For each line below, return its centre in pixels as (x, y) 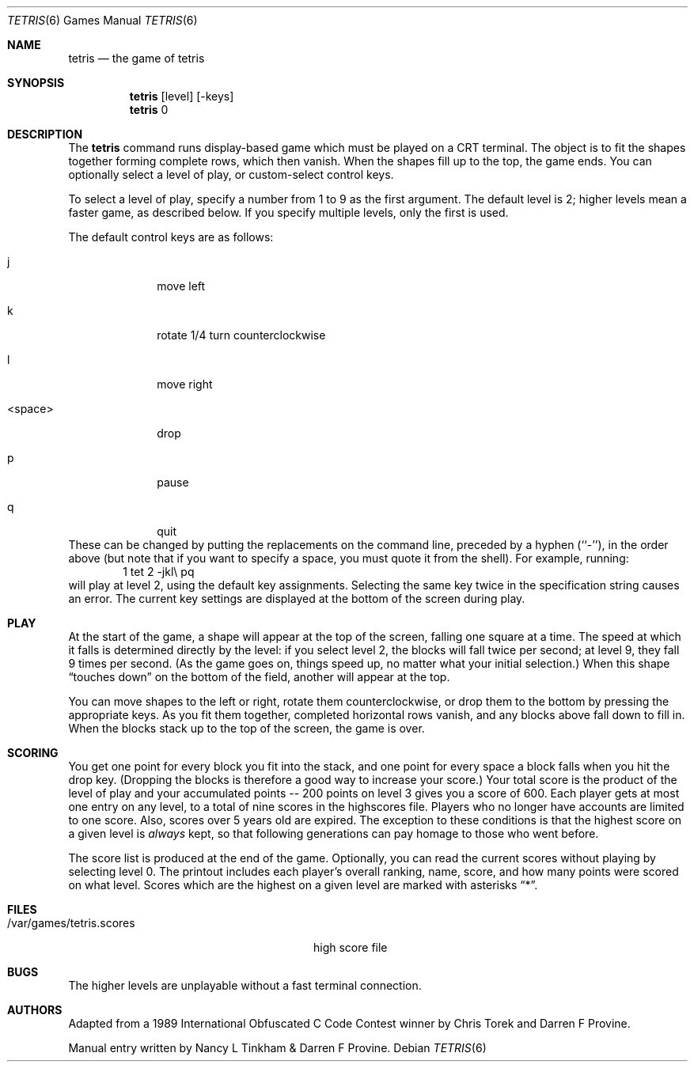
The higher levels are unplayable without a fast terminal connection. (245, 985)
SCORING (33, 753)
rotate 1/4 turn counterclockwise (241, 335)
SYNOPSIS (36, 83)
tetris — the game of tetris (137, 58)
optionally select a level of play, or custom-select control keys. (231, 174)
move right (185, 384)
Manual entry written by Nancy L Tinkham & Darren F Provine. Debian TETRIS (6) (277, 1048)
